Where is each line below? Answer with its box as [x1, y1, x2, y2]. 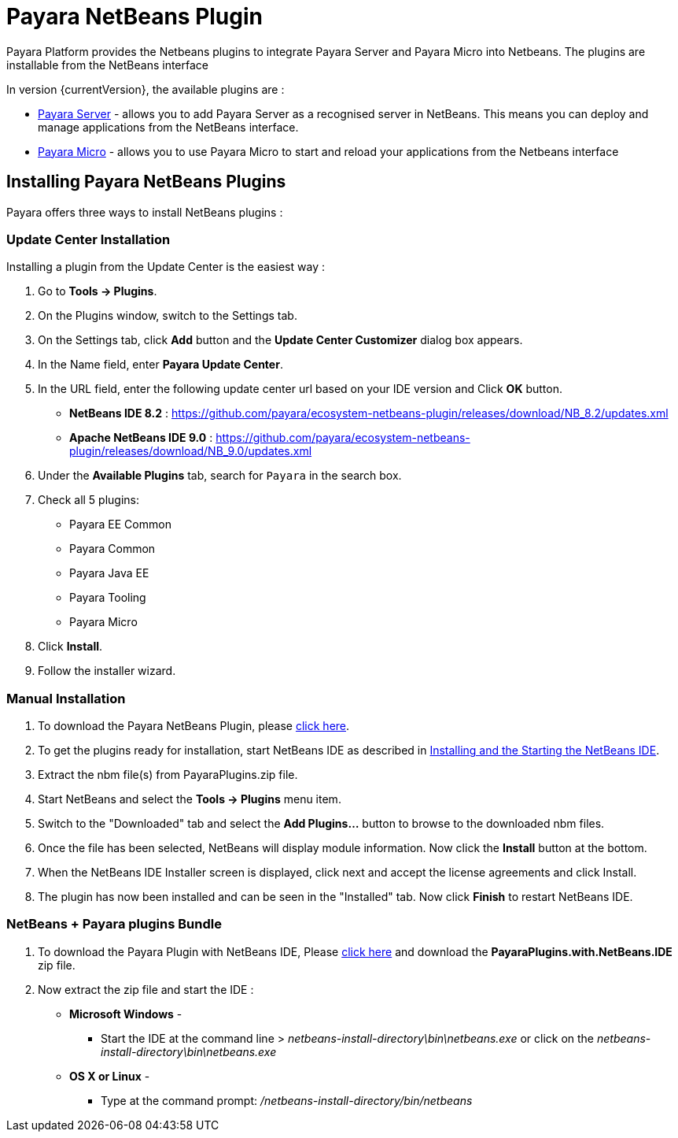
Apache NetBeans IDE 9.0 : [69, 431, 213, 445]
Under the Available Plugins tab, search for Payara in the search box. [38, 469, 402, 483]
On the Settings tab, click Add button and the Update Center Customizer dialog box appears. [38, 333, 523, 347]
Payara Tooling [69, 591, 146, 605]
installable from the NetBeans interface [6, 57, 208, 72]
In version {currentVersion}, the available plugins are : [6, 82, 285, 96]
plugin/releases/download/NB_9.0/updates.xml [69, 444, 312, 458]
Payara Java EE [69, 566, 149, 580]
